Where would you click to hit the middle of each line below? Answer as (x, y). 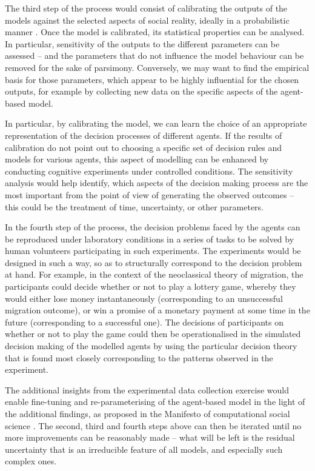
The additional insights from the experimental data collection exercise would (147, 389)
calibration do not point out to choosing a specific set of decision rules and (144, 147)
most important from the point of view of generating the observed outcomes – (150, 194)
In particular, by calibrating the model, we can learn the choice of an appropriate (156, 123)
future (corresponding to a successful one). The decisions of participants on (144, 322)
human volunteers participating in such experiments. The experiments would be (153, 251)
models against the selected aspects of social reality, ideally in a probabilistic (147, 20)
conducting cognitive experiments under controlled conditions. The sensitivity (149, 171)
